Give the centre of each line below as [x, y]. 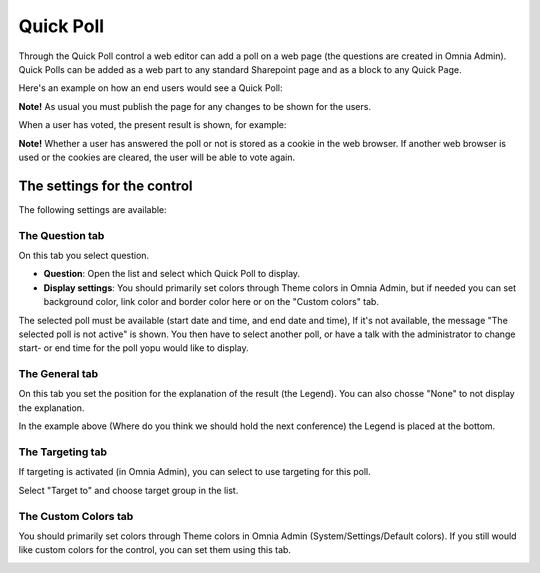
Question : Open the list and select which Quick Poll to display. [171, 274]
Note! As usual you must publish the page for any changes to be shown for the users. [195, 106]
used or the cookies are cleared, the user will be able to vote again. [157, 157]
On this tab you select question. [84, 255]
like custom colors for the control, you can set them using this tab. [155, 550]
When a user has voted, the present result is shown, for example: [152, 125]
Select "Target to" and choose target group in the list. [128, 490]
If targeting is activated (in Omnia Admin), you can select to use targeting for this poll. [195, 472]
